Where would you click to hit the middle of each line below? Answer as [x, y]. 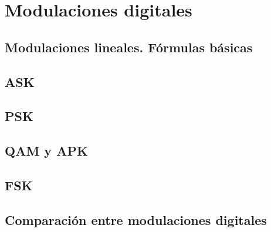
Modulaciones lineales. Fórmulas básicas [129, 47]
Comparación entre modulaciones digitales [136, 219]
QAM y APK [46, 151]
